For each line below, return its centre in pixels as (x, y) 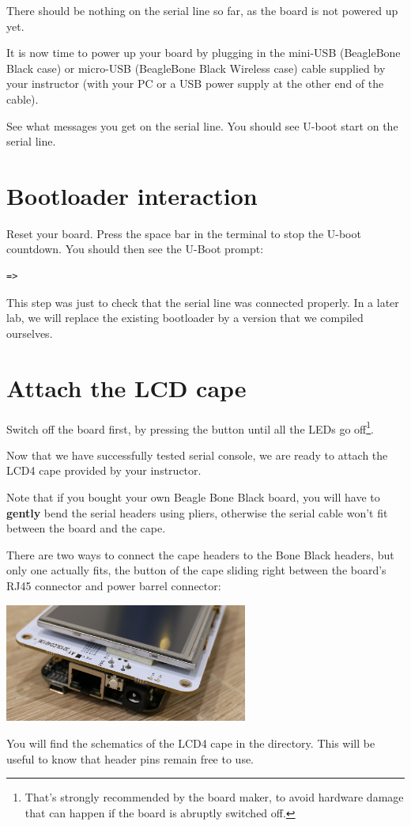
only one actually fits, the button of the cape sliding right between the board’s (196, 570)
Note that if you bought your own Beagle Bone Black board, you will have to (193, 497)
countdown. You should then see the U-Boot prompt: (135, 249)
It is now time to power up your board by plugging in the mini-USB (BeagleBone (204, 53)
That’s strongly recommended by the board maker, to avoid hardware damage (214, 797)
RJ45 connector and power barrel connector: (114, 585)
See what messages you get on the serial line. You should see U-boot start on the (202, 125)
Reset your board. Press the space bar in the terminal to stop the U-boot (184, 233)
